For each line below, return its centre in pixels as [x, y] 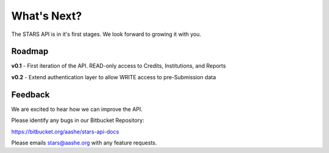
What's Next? [47, 16]
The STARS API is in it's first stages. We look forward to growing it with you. [106, 34]
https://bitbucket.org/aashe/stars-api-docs [65, 132]
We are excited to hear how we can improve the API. [77, 109]
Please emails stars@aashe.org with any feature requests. [84, 143]
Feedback [30, 94]
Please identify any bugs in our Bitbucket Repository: [78, 120]
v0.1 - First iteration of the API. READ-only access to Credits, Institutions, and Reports [119, 66]
